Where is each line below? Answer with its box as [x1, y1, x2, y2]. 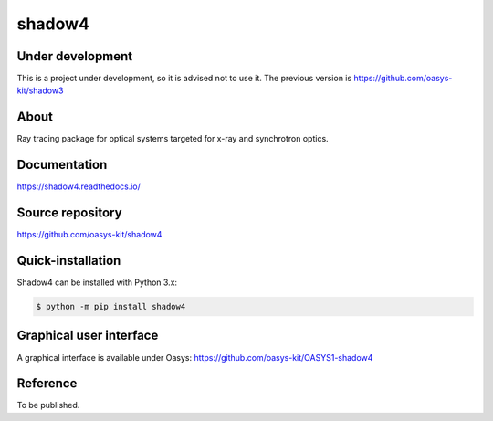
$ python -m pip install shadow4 [36, 301, 186, 312]
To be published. [16, 400, 80, 411]
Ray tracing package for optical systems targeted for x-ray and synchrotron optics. [16, 133, 329, 144]
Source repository [16, 205, 122, 221]
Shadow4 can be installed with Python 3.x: [16, 277, 178, 288]
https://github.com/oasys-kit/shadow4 [16, 229, 163, 240]
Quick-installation [16, 252, 121, 268]
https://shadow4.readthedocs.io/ [16, 181, 142, 192]
